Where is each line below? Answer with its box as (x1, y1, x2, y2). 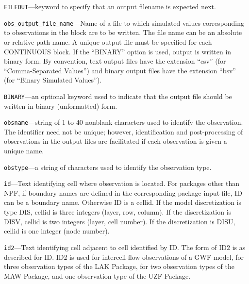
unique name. (4, 145, 44, 155)
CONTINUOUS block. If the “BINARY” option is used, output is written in (4, 46, 232, 56)
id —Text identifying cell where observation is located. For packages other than (4, 178, 240, 188)
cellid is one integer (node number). (4, 226, 110, 236)
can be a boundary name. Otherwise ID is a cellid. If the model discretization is (4, 197, 242, 207)
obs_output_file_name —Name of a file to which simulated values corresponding (4, 17, 245, 28)
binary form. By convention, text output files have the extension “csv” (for (4, 56, 226, 66)
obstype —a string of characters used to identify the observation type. (4, 162, 212, 172)
